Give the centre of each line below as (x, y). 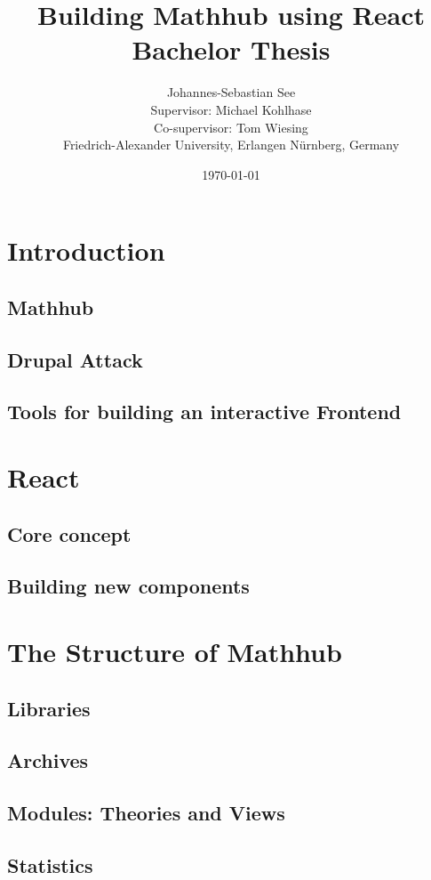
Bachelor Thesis (231, 49)
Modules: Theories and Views (146, 813)
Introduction (86, 250)
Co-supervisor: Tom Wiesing (231, 127)
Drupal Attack (75, 359)
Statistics (50, 864)
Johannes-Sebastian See (231, 92)
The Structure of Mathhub (175, 651)
